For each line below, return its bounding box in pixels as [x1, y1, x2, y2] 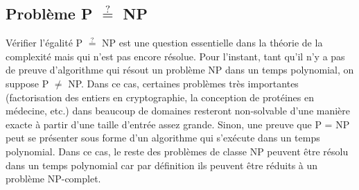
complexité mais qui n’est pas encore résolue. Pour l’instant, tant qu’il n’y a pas [6, 49, 345, 63]
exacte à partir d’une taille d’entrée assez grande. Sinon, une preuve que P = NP [6, 116, 350, 131]
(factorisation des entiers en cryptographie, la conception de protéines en [6, 89, 315, 104]
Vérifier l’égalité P [6, 35, 83, 50]
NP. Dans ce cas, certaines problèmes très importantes [68, 76, 299, 90]
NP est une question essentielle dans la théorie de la [102, 35, 323, 50]
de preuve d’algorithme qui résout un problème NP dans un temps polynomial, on [6, 62, 354, 77]
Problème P [6, 3, 93, 24]
